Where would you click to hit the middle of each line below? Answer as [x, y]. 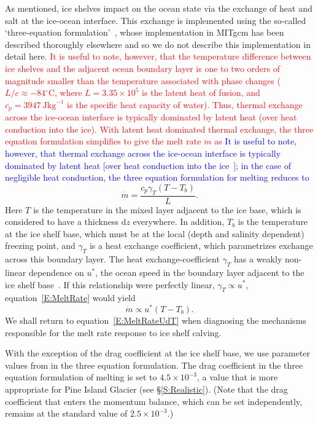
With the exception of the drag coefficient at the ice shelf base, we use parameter [157, 353]
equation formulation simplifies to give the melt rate [103, 141]
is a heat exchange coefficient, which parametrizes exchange [201, 245]
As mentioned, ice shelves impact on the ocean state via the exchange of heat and [159, 8]
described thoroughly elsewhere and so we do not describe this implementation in [158, 44]
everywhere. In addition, [179, 222]
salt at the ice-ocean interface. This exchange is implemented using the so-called [156, 20]
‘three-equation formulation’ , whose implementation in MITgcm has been [145, 32]
